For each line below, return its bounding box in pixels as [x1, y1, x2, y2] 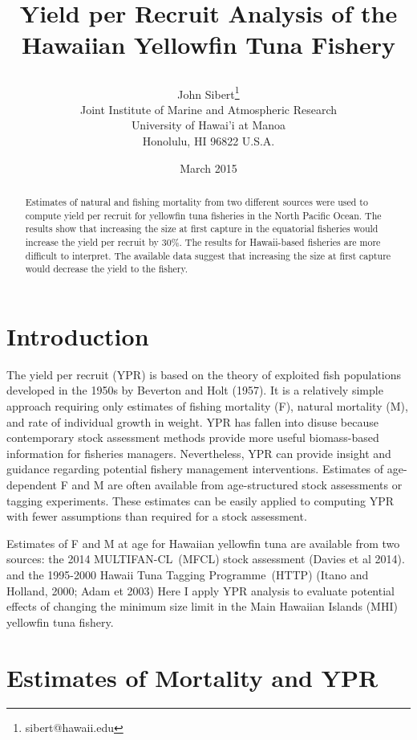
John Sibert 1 [177, 83, 240, 102]
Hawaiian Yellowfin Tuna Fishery [21, 28, 396, 61]
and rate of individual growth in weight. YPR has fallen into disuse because [6, 413, 379, 430]
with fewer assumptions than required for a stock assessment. [6, 508, 307, 525]
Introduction [6, 319, 149, 352]
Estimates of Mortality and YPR [6, 660, 379, 693]
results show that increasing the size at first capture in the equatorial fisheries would [25, 222, 379, 235]
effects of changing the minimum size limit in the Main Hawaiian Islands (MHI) [6, 598, 398, 615]
